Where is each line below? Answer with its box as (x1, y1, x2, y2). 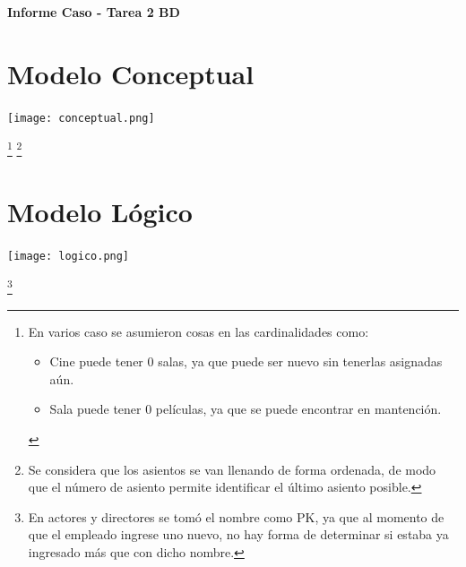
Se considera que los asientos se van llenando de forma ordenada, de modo (28, 460, 436, 478)
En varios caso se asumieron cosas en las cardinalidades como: (28, 322, 369, 340)
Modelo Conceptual (7, 55, 255, 91)
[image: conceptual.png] (7, 111, 155, 125)
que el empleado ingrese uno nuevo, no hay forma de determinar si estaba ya (28, 525, 449, 544)
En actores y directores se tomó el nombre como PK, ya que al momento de (28, 507, 444, 526)
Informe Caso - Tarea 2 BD (7, 3, 180, 21)
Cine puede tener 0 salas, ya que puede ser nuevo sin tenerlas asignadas (49, 352, 443, 371)
